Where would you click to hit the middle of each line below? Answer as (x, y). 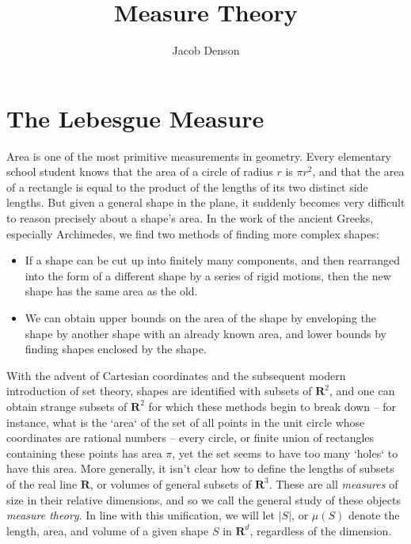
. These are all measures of (333, 483)
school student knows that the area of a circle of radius (140, 171)
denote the (374, 515)
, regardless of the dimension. (321, 530)
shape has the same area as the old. (111, 291)
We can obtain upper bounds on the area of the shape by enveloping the (201, 318)
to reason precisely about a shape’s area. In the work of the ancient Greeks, (190, 218)
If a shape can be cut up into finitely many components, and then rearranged (212, 260)
